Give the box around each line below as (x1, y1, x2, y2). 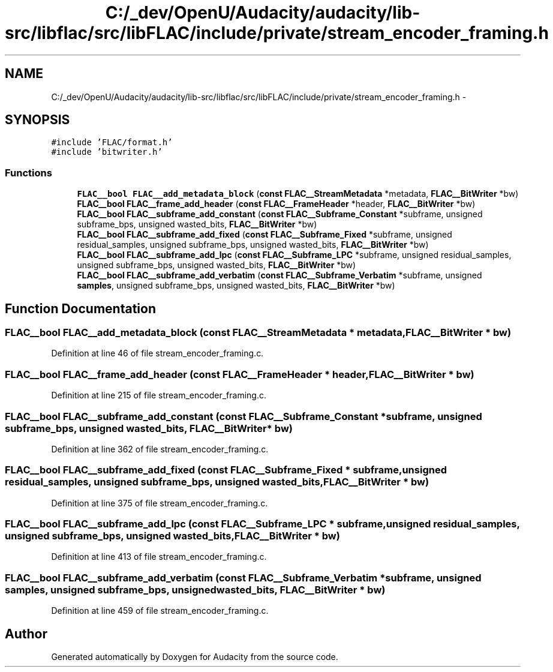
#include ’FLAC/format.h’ (51, 137, 173, 148)
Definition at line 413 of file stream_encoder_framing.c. (51, 551, 267, 562)
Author (5, 626, 47, 641)
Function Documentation (5, 301, 156, 316)
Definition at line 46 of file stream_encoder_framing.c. (51, 348, 264, 359)
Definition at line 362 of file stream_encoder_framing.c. (51, 443, 269, 454)
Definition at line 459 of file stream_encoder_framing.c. (51, 605, 269, 616)
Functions (5, 166, 52, 179)
